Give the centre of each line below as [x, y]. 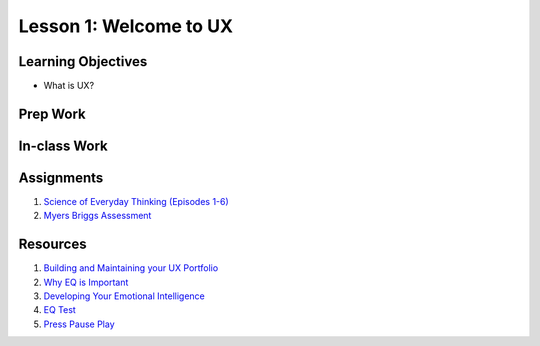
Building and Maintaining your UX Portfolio [131, 268]
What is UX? [69, 86]
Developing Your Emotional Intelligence [124, 296]
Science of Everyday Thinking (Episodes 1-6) [136, 201]
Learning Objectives [83, 61]
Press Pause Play [79, 324]
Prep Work [52, 113]
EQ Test [60, 310]
